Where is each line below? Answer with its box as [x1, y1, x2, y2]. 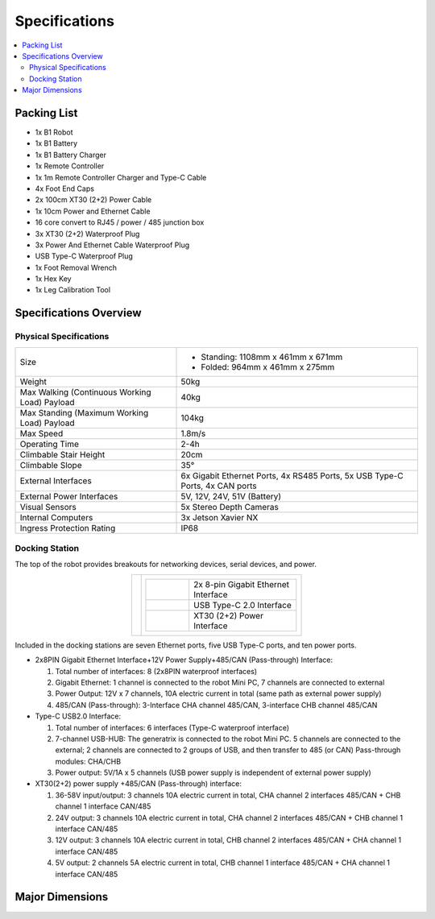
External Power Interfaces [19, 491, 118, 502]
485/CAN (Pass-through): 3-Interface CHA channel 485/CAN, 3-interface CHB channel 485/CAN [55, 700, 378, 710]
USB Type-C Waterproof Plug [35, 251, 133, 261]
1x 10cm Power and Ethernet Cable [35, 206, 151, 216]
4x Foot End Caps [35, 184, 94, 193]
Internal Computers [19, 511, 93, 523]
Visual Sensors [19, 501, 77, 512]
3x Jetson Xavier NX [180, 511, 259, 523]
